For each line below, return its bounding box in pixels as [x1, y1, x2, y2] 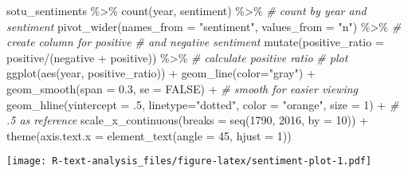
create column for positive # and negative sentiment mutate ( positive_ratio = [6, 33, 384, 50]
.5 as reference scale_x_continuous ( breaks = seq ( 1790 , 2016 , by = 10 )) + [6, 112, 368, 128]
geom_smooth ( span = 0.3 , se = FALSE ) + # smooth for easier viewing [6, 80, 358, 96]
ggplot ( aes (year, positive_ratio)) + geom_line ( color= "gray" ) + [6, 65, 316, 81]
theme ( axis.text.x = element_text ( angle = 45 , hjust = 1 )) [6, 127, 292, 144]
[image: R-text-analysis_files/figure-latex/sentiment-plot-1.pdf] [6, 155, 372, 167]
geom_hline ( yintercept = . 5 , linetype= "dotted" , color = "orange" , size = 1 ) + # [6, 96, 399, 112]
